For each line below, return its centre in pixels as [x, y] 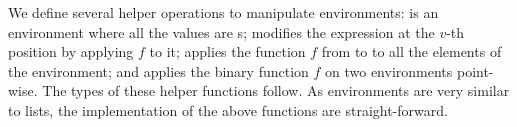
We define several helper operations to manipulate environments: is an [223, 12]
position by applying [71, 51]
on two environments [389, 70]
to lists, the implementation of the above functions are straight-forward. [228, 109]
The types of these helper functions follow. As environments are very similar [276, 90]
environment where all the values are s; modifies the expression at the [221, 31]
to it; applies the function [227, 51]
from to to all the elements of [411, 51]
